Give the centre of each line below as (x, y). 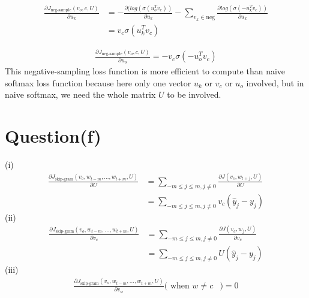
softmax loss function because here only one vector (98, 82)
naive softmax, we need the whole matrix (80, 94)
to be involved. (194, 94)
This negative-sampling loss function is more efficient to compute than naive (145, 71)
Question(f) (53, 136)
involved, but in (275, 82)
